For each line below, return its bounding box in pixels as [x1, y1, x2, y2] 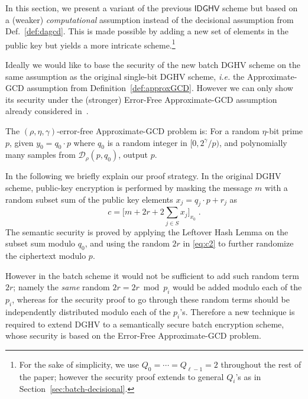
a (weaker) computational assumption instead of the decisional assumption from [5, 13, 294, 25]
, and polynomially [219, 136, 287, 148]
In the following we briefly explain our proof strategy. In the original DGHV [5, 170, 281, 182]
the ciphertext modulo [5, 249, 86, 262]
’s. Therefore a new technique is [180, 305, 295, 317]
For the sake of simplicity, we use [19, 358, 140, 370]
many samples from [5, 148, 76, 161]
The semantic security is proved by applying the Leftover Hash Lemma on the [5, 225, 288, 238]
